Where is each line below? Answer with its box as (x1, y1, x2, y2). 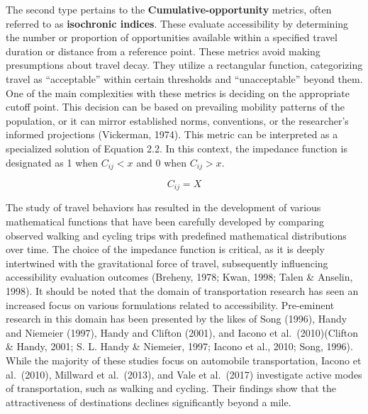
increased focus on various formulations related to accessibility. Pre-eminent (6, 297, 335, 312)
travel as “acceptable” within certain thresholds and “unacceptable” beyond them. (6, 71, 363, 86)
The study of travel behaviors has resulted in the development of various (6, 200, 321, 215)
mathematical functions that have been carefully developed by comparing (6, 214, 324, 229)
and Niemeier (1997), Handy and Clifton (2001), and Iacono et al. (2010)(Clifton (6, 325, 359, 340)
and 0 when (136, 155, 187, 169)
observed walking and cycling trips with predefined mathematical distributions (6, 228, 347, 242)
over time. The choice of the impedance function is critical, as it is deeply (6, 242, 325, 257)
